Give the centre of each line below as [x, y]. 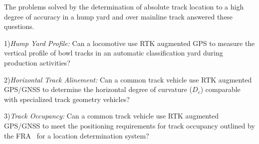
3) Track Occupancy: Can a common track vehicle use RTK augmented [112, 116]
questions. [19, 26]
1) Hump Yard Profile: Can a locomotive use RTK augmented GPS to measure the [129, 43]
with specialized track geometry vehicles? [67, 99]
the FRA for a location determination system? [77, 135]
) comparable [220, 89]
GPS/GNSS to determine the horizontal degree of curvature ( [98, 89]
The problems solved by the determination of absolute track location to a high [124, 6]
